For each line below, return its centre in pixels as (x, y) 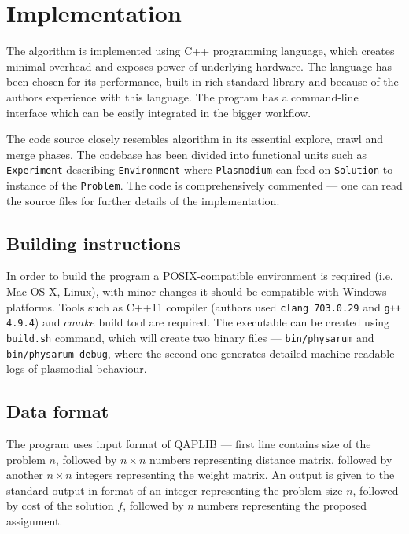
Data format (58, 411)
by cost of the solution (60, 505)
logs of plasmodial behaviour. (77, 368)
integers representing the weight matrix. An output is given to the (235, 475)
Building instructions (94, 243)
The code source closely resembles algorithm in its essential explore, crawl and (195, 139)
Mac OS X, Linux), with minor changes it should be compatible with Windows (197, 291)
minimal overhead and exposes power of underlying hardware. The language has (199, 66)
